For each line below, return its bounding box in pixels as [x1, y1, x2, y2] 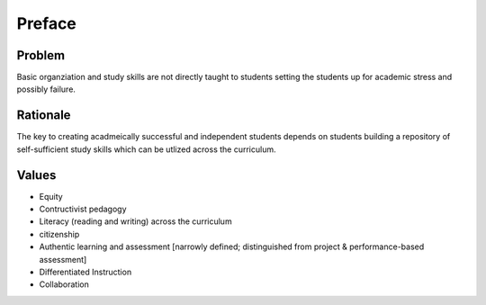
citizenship [39, 229, 80, 239]
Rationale [16, 108, 71, 123]
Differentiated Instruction [39, 266, 132, 277]
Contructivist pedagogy [39, 203, 127, 215]
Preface [16, 13, 76, 33]
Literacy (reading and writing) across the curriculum [39, 216, 233, 227]
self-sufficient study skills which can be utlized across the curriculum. [16, 144, 276, 155]
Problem [16, 48, 66, 63]
